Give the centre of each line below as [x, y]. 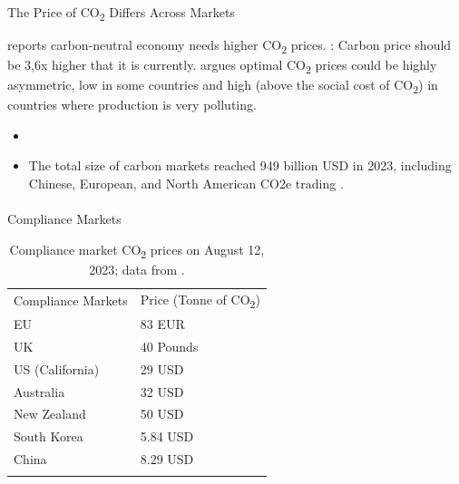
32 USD [162, 391]
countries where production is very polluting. [132, 105]
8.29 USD [167, 459]
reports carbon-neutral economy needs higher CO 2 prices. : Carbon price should [229, 45]
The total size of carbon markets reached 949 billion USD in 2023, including [240, 165]
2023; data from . [137, 269]
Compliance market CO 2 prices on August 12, [137, 250]
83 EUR [162, 324]
